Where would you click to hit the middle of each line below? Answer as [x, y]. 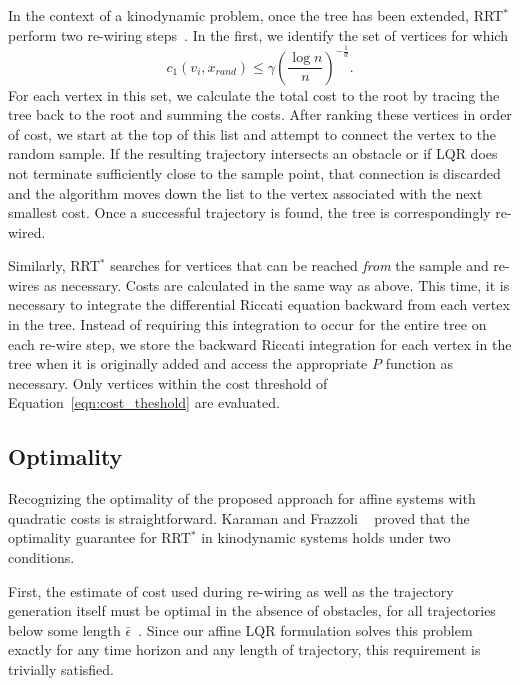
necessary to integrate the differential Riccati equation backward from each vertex [259, 304]
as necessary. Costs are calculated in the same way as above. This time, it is [276, 284]
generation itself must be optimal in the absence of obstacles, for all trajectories [252, 610]
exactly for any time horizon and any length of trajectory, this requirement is [244, 649]
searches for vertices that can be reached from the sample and [299, 265]
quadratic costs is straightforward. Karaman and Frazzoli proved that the [239, 517]
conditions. [41, 557]
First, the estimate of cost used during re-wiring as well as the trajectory [231, 590]
